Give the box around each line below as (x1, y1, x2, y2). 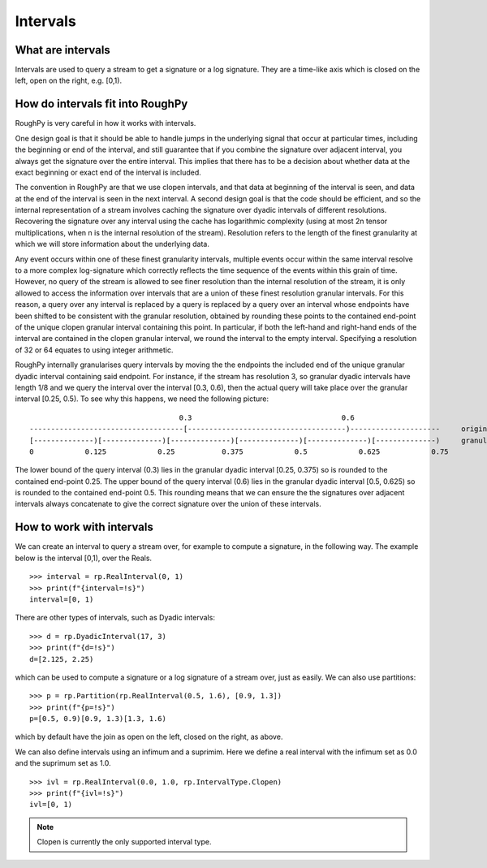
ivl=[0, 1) (29, 800, 73, 810)
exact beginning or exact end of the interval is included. (15, 167, 202, 177)
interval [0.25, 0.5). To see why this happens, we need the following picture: (15, 394, 269, 404)
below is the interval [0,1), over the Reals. (15, 553, 153, 563)
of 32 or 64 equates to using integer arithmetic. (15, 345, 174, 355)
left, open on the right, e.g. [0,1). (15, 76, 122, 85)
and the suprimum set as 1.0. (15, 758, 111, 768)
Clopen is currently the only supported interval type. (37, 837, 212, 847)
